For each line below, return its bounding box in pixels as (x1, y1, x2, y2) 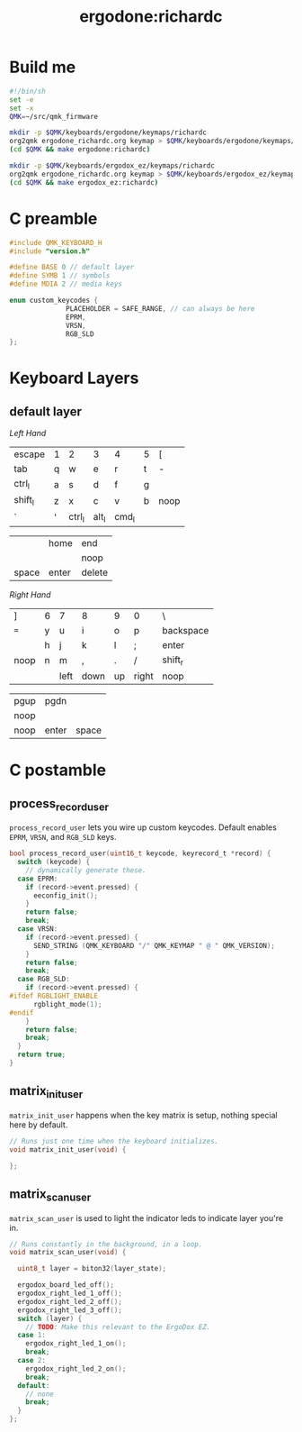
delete (81, 566, 108, 579)
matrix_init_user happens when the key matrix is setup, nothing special (9, 1109, 278, 1120)
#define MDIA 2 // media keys (9, 279, 123, 289)
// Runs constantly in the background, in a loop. (9, 1239, 203, 1249)
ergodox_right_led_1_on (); (25, 1339, 127, 1348)
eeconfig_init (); (32, 890, 99, 900)
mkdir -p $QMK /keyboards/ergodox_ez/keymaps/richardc (9, 161, 216, 170)
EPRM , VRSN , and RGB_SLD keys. (9, 832, 117, 843)
